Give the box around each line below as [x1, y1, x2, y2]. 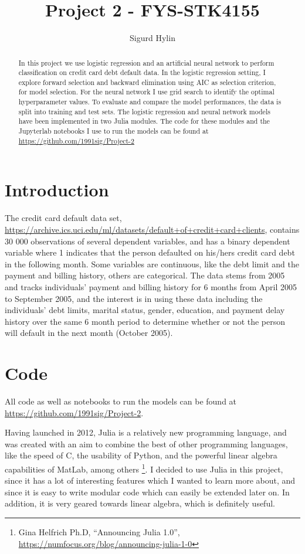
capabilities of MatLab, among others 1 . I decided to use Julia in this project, [5, 461, 283, 475]
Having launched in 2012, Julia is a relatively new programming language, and [5, 426, 287, 439]
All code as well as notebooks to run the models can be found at [5, 395, 237, 407]
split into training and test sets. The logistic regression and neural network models [18, 106, 270, 116]
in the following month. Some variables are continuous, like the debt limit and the [5, 257, 299, 270]
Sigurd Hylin [130, 32, 175, 44]
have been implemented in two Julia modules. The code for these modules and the [18, 116, 270, 126]
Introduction [5, 178, 109, 202]
